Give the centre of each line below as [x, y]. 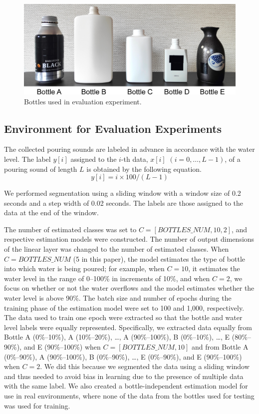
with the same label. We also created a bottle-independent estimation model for [126, 386]
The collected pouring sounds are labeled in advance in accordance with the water [129, 149]
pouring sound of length [41, 169]
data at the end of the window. [51, 212]
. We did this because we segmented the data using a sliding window [145, 366]
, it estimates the [214, 268]
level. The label [27, 159]
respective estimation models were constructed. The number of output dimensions [129, 239]
